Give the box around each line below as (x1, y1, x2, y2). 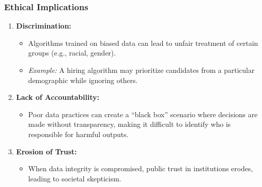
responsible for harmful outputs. (28, 128, 129, 139)
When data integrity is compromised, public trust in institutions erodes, (28, 163, 253, 174)
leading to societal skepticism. (28, 173, 122, 183)
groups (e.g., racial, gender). (28, 47, 116, 58)
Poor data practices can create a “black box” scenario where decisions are (28, 109, 258, 119)
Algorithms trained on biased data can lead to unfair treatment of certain (28, 37, 258, 48)
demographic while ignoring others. (28, 74, 138, 85)
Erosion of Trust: (16, 146, 77, 156)
